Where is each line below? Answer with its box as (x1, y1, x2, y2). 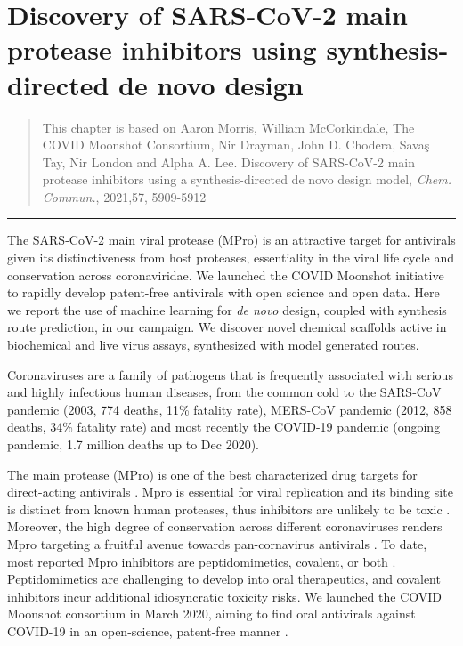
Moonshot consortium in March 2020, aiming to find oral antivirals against (7, 604, 416, 623)
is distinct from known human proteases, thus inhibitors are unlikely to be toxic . (7, 499, 451, 518)
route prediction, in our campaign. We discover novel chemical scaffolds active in (7, 318, 447, 336)
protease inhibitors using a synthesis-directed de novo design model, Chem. (42, 170, 452, 189)
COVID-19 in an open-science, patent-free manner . (7, 621, 288, 640)
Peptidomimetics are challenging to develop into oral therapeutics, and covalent (7, 569, 441, 588)
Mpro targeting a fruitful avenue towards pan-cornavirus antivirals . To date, (7, 534, 427, 553)
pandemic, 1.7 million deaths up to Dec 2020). (7, 435, 259, 453)
